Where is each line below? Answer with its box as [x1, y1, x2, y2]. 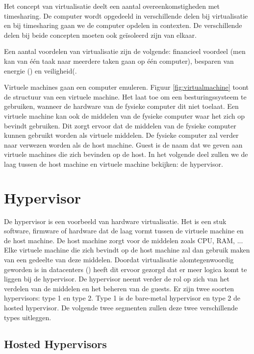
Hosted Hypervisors [4, 336, 107, 351]
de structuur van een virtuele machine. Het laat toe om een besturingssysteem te [4, 91, 247, 101]
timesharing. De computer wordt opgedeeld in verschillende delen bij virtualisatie [4, 10, 248, 21]
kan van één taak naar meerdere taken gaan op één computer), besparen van [4, 55, 234, 66]
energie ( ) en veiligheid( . [4, 65, 77, 76]
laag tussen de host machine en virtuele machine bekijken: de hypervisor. [4, 158, 223, 169]
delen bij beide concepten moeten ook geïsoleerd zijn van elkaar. [4, 29, 197, 40]
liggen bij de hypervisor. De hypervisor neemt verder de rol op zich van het [4, 274, 229, 284]
